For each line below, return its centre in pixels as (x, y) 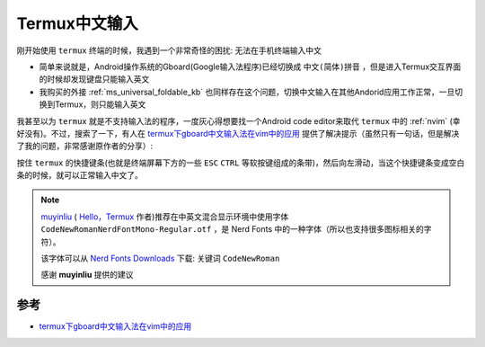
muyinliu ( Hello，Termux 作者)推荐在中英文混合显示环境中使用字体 (165, 217)
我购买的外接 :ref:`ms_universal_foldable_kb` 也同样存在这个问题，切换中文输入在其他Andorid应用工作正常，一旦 (247, 92)
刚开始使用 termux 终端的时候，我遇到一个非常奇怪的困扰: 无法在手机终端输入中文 (169, 50)
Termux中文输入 (78, 23)
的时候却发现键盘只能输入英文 (94, 79)
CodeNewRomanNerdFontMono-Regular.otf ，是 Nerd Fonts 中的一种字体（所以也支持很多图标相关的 (232, 229)
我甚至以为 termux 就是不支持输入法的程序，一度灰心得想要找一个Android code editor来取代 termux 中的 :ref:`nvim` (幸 (239, 120)
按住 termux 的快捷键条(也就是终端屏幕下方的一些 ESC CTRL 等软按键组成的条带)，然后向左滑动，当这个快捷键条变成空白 (241, 163)
